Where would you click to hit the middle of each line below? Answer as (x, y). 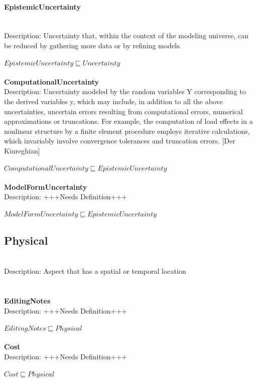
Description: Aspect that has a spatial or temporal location (95, 271)
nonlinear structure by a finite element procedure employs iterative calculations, (127, 131)
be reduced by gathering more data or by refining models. (93, 45)
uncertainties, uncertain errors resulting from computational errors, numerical (123, 111)
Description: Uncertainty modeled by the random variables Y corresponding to (125, 91)
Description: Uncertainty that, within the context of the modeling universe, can (126, 35)
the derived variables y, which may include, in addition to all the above (113, 101)
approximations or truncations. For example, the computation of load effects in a (128, 121)
